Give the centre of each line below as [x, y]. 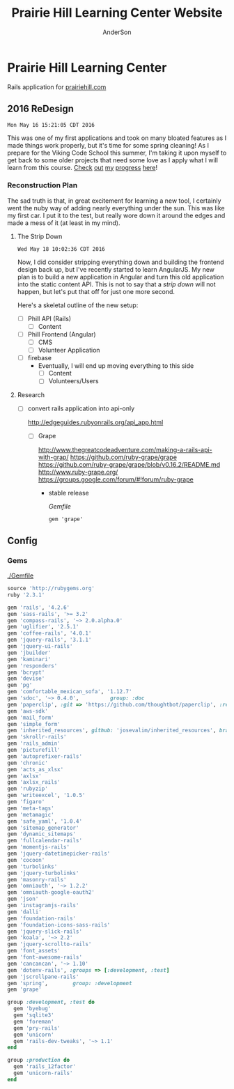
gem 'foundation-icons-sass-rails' [59, 925]
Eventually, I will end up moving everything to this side [116, 366]
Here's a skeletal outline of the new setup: [78, 305]
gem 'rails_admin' [34, 743]
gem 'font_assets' [34, 951]
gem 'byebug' [32, 1009]
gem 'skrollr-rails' [37, 737]
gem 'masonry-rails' [37, 879]
